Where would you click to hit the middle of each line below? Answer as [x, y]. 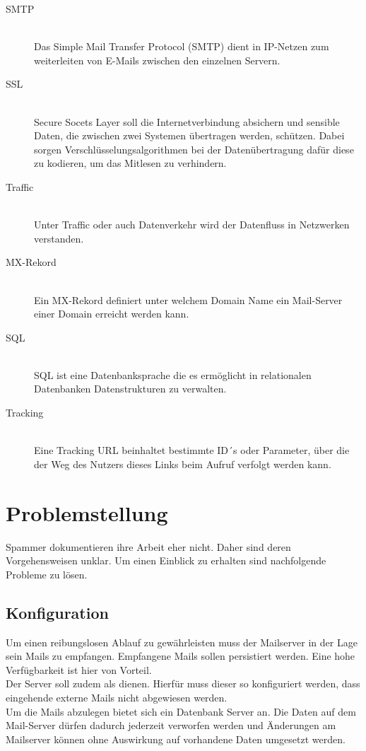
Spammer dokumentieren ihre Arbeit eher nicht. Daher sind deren [148, 546]
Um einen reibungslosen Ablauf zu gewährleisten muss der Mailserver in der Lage [182, 642]
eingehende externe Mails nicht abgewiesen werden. [117, 697]
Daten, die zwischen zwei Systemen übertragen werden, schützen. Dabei [189, 135]
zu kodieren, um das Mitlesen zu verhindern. [130, 163]
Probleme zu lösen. [47, 574]
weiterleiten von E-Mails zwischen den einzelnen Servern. [157, 60]
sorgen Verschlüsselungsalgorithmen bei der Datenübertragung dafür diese [194, 149]
